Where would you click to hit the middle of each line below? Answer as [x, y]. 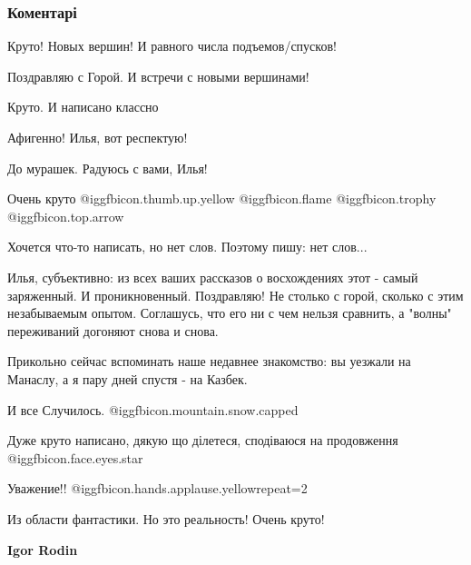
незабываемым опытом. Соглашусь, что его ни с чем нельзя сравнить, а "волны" [230, 313]
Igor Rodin [43, 549]
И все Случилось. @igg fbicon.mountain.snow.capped [153, 409]
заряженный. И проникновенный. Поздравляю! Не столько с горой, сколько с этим [235, 295]
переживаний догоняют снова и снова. [113, 330]
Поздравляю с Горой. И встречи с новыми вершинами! [158, 76]
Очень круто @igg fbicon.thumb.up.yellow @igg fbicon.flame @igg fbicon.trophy [222, 198]
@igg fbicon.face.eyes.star [75, 457]
